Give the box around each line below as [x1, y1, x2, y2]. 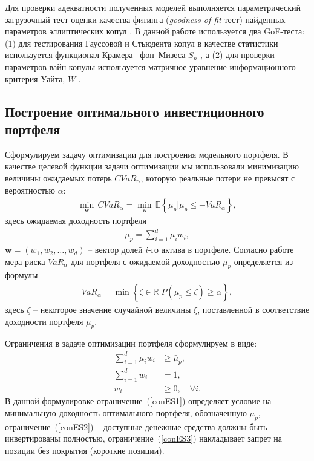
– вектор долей [88, 243, 143, 256]
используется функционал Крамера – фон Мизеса [5, 48, 186, 61]
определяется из [234, 255, 293, 267]
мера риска [5, 255, 45, 267]
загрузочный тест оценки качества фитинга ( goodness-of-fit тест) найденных [5, 13, 286, 25]
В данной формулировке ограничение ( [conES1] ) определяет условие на [5, 394, 272, 407]
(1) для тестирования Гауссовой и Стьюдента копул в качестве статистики [5, 36, 278, 49]
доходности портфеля [5, 315, 83, 327]
